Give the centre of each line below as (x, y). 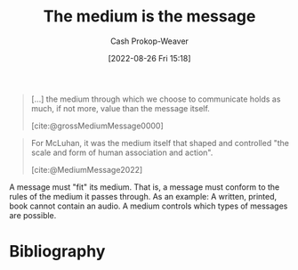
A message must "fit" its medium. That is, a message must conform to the (145, 187)
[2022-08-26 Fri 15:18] (149, 58)
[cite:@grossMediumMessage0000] (97, 126)
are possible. (33, 215)
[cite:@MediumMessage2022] (87, 169)
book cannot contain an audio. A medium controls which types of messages (149, 206)
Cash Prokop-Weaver (149, 41)
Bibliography (57, 252)
